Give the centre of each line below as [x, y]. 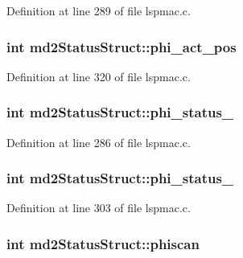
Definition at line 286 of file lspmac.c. [99, 142]
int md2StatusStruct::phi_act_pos [121, 46]
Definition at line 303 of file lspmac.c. [99, 208]
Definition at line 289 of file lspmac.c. [99, 10]
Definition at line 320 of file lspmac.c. [99, 76]
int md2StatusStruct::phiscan [103, 243]
